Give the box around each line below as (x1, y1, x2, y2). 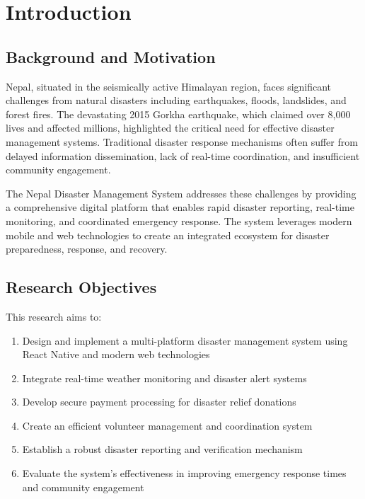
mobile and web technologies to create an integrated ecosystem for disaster (6, 227, 330, 242)
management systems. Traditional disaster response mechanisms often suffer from (6, 134, 358, 149)
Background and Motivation (6, 45, 216, 67)
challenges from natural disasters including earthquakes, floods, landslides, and (6, 93, 347, 108)
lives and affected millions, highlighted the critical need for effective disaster (6, 120, 335, 135)
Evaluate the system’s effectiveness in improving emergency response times (22, 466, 347, 481)
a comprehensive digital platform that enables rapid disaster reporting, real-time (6, 200, 354, 214)
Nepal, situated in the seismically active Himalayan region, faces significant (6, 79, 332, 93)
